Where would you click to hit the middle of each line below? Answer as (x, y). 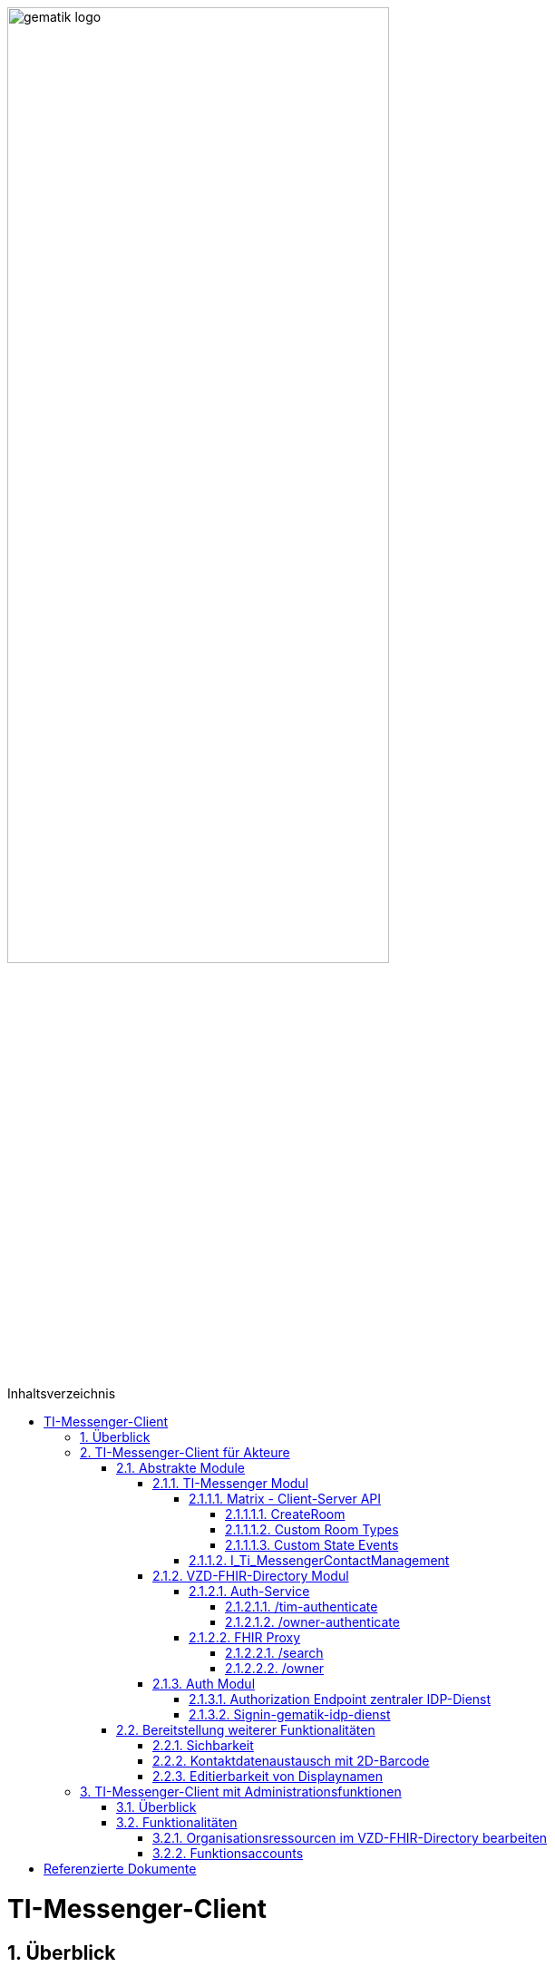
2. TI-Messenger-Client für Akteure (185, 1453)
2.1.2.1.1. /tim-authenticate (302, 1607)
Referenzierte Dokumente (120, 1869)
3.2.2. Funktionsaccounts (228, 1854)
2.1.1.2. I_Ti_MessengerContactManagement (319, 1561)
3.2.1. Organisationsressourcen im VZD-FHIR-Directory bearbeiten (350, 1838)
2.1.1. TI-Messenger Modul (231, 1484)
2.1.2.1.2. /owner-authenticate (312, 1622)
